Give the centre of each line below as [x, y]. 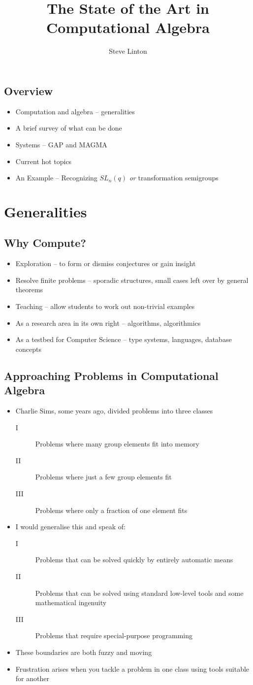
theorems [29, 290]
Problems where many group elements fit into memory [117, 444]
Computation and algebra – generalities [75, 111]
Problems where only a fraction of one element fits [111, 510]
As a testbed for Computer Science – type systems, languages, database [124, 339]
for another [32, 678]
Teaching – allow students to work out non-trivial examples [105, 306]
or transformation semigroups [174, 178]
